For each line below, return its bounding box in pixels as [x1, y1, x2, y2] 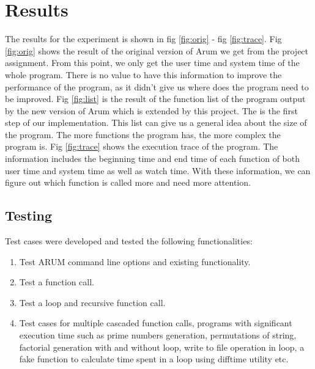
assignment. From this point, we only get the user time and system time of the [5, 56, 300, 69]
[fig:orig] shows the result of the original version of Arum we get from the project [5, 44, 309, 57]
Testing [5, 206, 52, 225]
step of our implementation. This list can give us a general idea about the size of [5, 116, 307, 129]
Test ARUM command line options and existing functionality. [19, 255, 251, 268]
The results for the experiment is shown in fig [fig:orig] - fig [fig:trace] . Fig [5, 32, 282, 45]
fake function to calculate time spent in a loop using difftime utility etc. [19, 353, 289, 365]
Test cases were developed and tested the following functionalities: [5, 235, 253, 247]
